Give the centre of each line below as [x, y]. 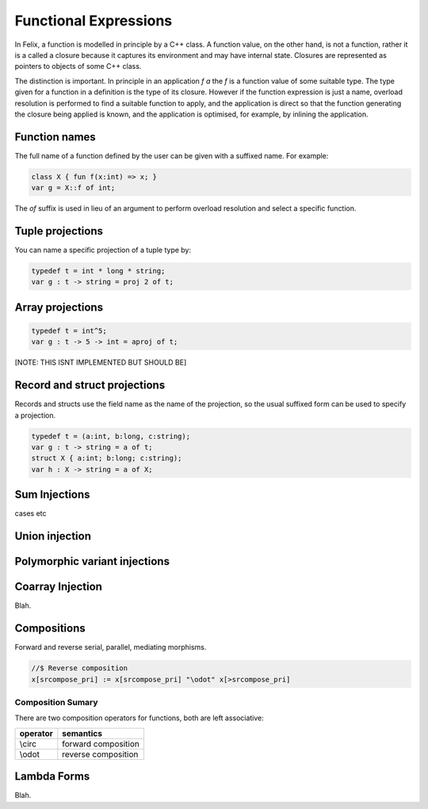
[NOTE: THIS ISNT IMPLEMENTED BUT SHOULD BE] [101, 363]
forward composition [101, 743]
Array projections [59, 307]
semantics [82, 733]
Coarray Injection [59, 587]
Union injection [53, 536]
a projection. [35, 415]
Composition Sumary [56, 702]
